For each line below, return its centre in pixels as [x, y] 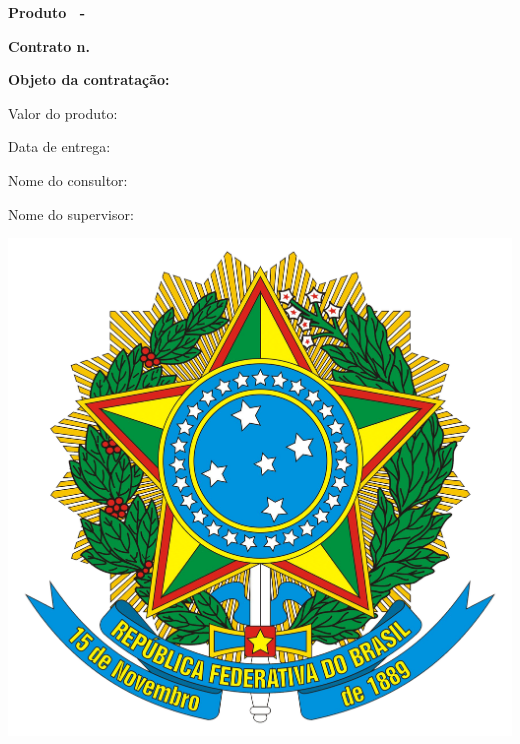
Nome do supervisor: [71, 213]
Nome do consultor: [68, 179]
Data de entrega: [59, 146]
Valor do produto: [63, 112]
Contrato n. [49, 45]
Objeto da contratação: [89, 79]
